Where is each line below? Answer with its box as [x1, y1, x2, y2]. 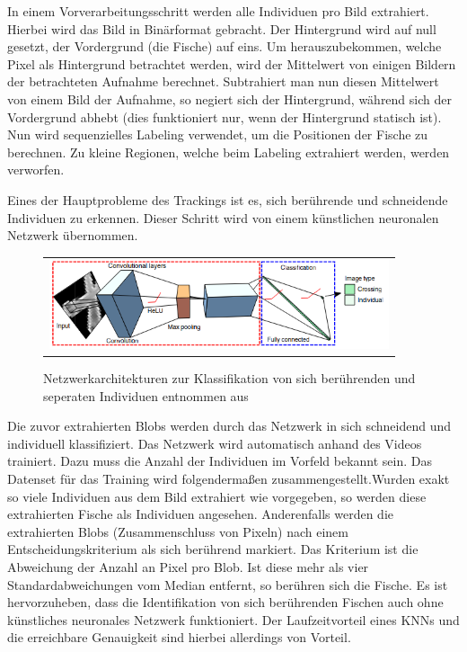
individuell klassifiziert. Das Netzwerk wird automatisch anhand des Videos [7, 433, 422, 452]
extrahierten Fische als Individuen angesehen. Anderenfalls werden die [7, 505, 394, 523]
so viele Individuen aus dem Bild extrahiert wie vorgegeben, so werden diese [7, 487, 427, 505]
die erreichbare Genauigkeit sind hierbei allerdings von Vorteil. [7, 628, 351, 647]
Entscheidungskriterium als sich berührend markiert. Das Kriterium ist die [7, 540, 419, 558]
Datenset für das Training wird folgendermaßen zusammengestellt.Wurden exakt [7, 469, 450, 487]
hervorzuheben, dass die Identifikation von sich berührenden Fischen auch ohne [7, 593, 444, 612]
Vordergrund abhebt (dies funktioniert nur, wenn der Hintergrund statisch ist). [7, 107, 442, 126]
